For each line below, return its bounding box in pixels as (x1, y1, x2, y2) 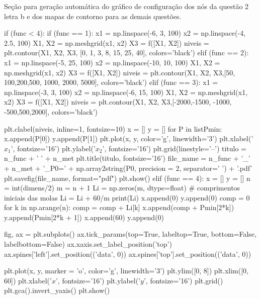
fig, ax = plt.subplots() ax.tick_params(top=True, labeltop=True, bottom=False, (4, 229, 256, 239)
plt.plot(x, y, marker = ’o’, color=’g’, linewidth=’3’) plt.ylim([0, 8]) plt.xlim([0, (4, 265, 248, 276)
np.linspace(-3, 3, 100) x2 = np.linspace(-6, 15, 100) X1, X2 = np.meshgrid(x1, (4, 86, 248, 97)
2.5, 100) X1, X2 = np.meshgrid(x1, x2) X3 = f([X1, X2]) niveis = (4, 37, 209, 48)
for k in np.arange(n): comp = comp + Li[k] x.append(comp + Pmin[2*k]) (4, 202, 234, 213)
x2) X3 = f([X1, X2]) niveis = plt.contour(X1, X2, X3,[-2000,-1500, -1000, (4, 96, 232, 107)
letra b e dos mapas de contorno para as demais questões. (4, 11, 182, 21)
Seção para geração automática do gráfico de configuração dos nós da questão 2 (4, 1, 249, 11)
